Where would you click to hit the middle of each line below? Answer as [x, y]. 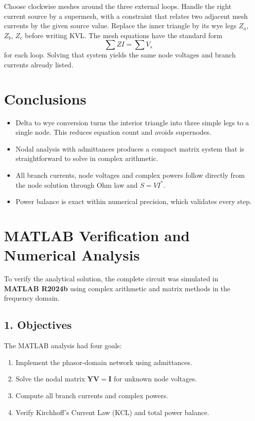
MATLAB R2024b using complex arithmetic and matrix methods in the [117, 288]
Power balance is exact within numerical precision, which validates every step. [134, 201]
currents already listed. [39, 64]
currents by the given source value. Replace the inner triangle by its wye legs [120, 26]
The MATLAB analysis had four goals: [63, 345]
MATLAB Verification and [97, 236]
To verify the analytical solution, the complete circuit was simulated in [111, 279]
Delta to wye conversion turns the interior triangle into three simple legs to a [132, 122]
